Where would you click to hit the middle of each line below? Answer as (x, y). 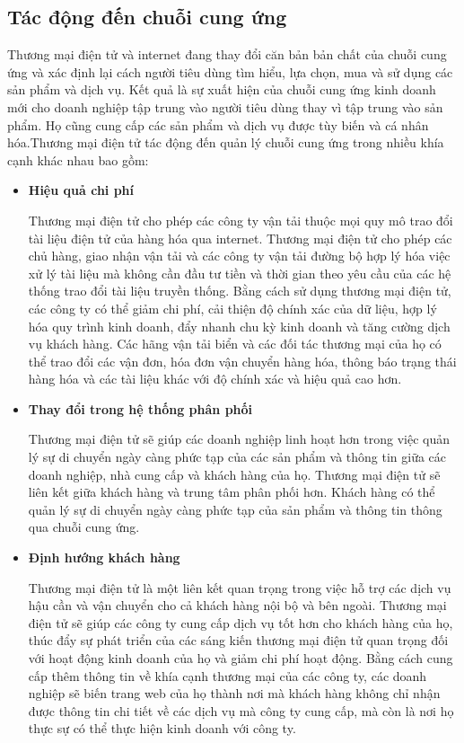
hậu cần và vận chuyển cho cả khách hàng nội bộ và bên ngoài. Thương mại (237, 605)
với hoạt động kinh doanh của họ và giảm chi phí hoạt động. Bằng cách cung (241, 658)
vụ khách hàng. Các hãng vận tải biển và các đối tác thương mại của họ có (235, 344)
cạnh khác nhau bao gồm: (78, 159)
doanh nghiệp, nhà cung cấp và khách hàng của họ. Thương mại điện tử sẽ (234, 474)
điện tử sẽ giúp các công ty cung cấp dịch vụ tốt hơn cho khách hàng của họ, (241, 622)
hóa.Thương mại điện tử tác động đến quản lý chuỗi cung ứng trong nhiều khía (226, 142)
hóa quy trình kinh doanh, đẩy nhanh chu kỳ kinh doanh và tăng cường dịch (239, 326)
